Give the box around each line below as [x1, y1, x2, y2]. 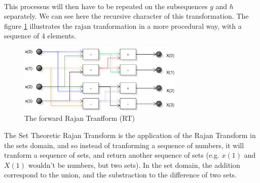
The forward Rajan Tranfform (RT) [24, 113, 135, 123]
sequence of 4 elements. [4, 30, 77, 41]
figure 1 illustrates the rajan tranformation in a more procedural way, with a [4, 20, 242, 31]
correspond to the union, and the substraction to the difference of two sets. [4, 169, 237, 180]
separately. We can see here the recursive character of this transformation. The [4, 11, 249, 21]
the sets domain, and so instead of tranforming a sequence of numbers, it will [4, 140, 244, 150]
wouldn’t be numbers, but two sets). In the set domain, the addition [28, 159, 240, 170]
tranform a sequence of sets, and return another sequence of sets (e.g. [4, 150, 219, 160]
